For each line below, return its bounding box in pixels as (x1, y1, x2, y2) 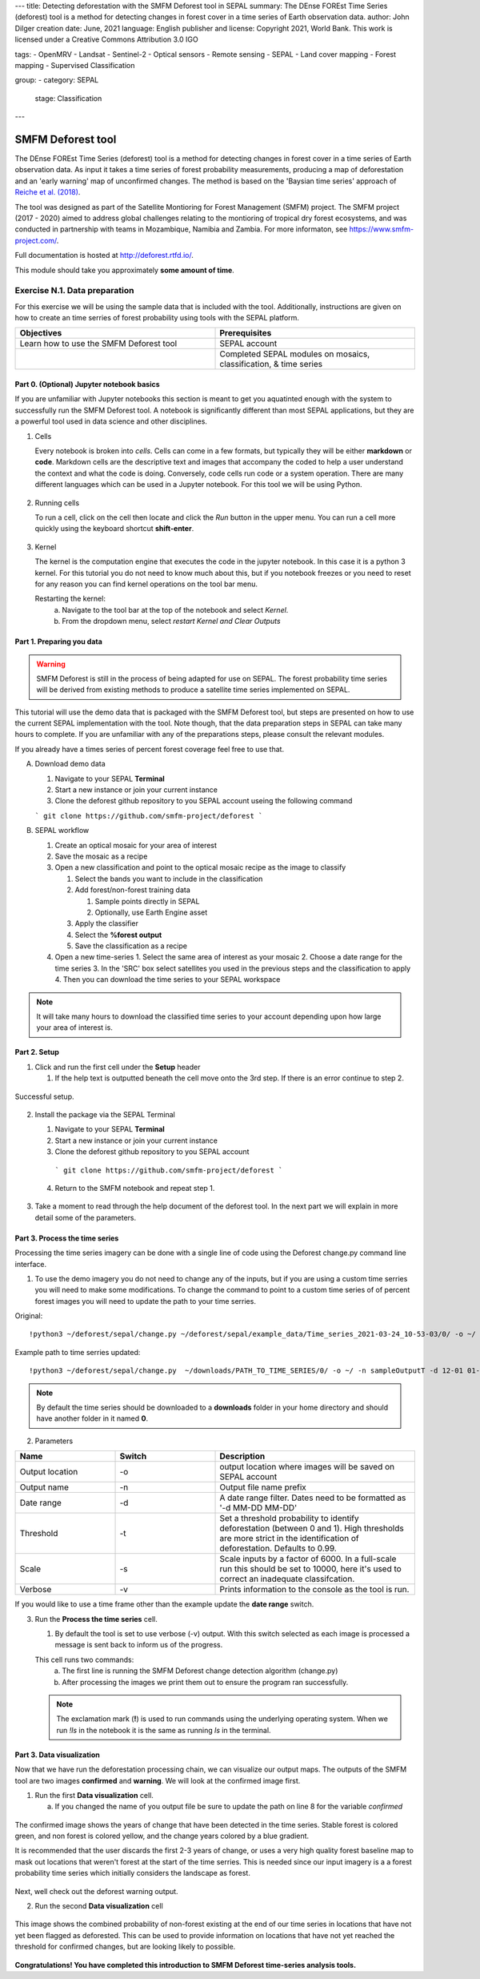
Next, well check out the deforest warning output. (14, 1886, 179, 1896)
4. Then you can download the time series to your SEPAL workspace (54, 975, 281, 984)
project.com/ (14, 235, 58, 245)
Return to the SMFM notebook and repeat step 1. (54, 1183, 215, 1193)
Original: (14, 1311, 43, 1321)
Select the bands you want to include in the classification (74, 874, 263, 883)
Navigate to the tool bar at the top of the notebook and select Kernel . (62, 605, 289, 614)
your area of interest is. (36, 1023, 114, 1032)
